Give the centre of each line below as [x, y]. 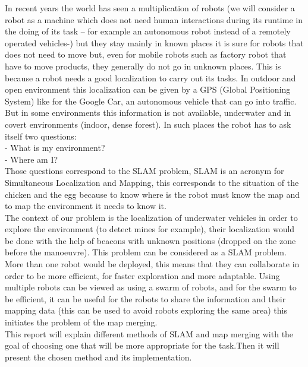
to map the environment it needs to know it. [86, 206]
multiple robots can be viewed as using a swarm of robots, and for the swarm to [151, 287]
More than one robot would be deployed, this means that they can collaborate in [152, 264]
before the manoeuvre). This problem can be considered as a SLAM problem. [146, 252]
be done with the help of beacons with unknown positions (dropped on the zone [150, 240]
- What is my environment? [55, 148]
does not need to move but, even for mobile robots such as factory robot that [146, 54]
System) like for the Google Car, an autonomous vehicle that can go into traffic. [151, 101]
